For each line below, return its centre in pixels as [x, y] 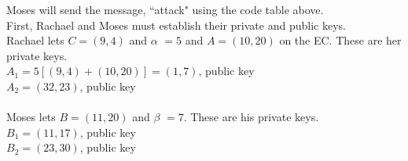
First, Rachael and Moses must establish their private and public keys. [176, 25]
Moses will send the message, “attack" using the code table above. [165, 9]
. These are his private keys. [251, 117]
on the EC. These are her [340, 40]
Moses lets [31, 117]
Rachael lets [35, 40]
